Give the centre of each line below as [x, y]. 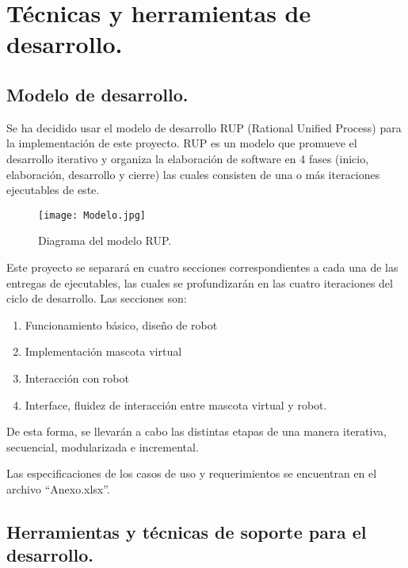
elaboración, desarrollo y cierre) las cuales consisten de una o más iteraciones [193, 174]
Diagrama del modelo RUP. [105, 240]
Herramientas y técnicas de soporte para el [187, 531]
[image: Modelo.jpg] [92, 215]
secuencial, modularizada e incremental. [103, 446]
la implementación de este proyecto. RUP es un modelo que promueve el [182, 143]
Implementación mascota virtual [103, 351]
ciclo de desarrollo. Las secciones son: [97, 298]
